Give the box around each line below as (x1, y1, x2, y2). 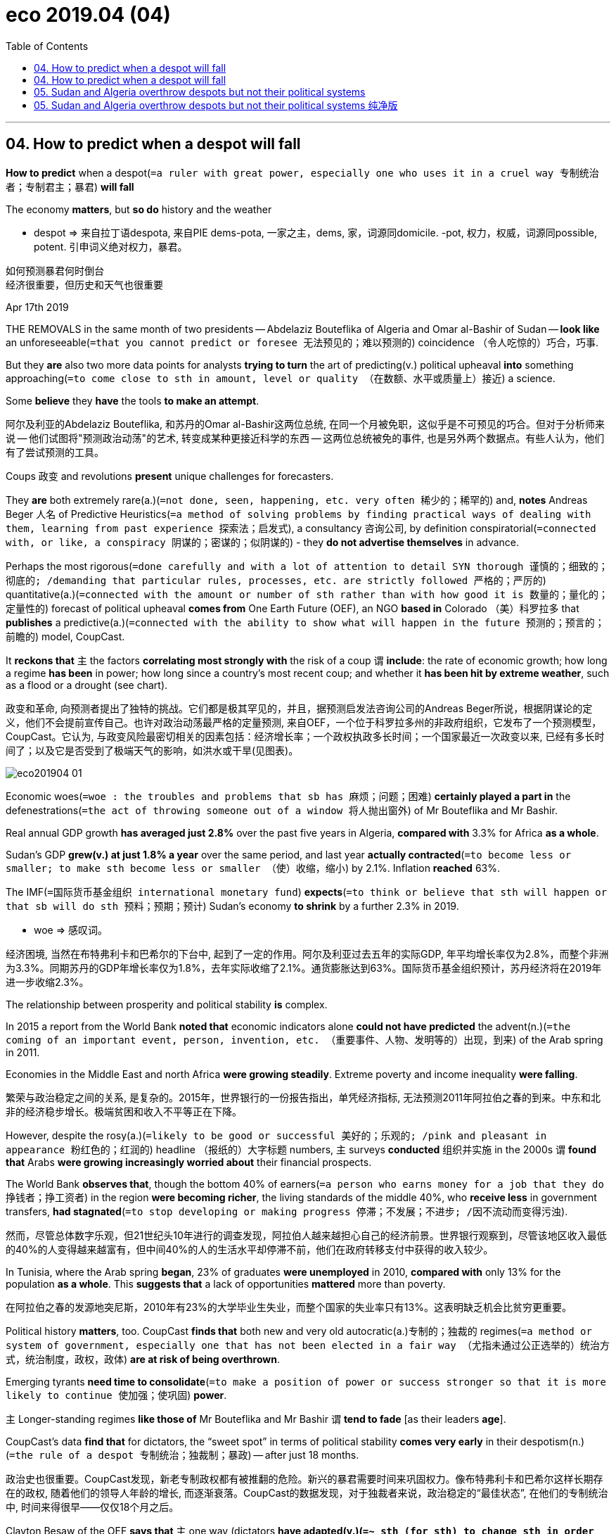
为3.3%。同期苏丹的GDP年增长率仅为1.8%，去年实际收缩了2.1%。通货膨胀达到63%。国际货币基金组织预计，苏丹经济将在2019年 (6, 961, 602, 974)
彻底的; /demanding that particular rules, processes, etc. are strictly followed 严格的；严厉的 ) (6, 573, 546, 586)
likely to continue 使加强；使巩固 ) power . (6, 1388, 227, 1401)
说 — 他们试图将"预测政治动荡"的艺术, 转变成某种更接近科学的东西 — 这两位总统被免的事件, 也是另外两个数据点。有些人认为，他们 (6, 431, 605, 444)
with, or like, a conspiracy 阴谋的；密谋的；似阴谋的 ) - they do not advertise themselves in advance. (6, 535, 520, 548)
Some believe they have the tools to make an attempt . (6, 394, 259, 407)
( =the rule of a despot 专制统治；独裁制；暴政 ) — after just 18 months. (6, 1448, 359, 1461)
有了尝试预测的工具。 (6, 445, 104, 458)
